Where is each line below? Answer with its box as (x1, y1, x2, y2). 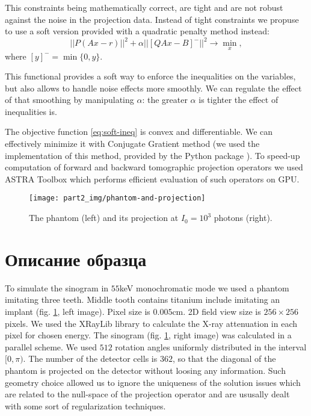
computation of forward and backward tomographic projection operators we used (5, 161, 303, 173)
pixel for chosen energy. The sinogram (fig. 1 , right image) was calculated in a (5, 329, 292, 341)
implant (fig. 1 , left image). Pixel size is (5, 305, 150, 317)
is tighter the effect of (199, 93, 279, 106)
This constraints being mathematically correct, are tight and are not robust (5, 1, 283, 13)
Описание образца (5, 246, 147, 271)
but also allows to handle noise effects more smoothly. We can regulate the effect (5, 81, 302, 94)
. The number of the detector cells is (23, 352, 158, 365)
